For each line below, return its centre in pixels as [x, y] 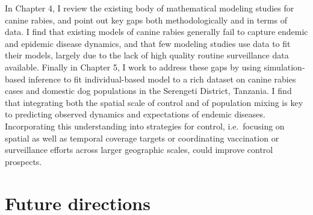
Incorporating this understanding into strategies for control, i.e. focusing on [145, 126]
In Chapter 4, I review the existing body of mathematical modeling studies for [150, 8]
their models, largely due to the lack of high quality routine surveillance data [147, 55]
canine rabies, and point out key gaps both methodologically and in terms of [146, 20]
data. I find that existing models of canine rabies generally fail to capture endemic [156, 32]
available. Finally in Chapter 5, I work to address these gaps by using [133, 67]
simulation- [284, 67]
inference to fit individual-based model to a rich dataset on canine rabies [162, 79]
